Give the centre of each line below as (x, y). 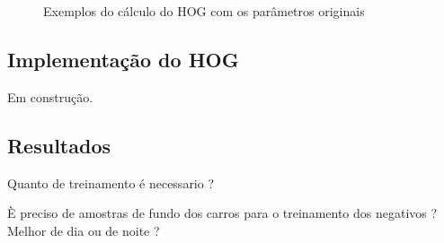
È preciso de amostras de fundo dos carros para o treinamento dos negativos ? (222, 213)
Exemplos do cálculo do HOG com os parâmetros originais (204, 11)
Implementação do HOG (123, 59)
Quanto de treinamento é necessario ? (111, 182)
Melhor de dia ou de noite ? (84, 230)
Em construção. (50, 96)
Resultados (59, 145)
